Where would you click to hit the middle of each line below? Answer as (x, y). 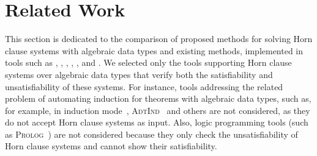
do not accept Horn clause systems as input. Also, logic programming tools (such (157, 122)
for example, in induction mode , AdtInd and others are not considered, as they (158, 110)
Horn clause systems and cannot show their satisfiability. (111, 146)
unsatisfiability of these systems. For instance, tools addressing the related (144, 86)
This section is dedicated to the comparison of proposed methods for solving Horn (159, 39)
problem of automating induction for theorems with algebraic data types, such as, (158, 98)
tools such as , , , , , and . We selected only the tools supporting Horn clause (148, 62)
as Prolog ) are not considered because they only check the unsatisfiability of (151, 134)
